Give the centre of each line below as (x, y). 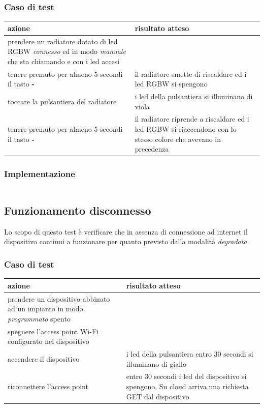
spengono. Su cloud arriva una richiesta (187, 386)
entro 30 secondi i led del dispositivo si (186, 376)
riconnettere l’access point (48, 386)
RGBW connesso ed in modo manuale (67, 51)
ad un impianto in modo (45, 309)
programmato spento (39, 318)
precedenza (152, 149)
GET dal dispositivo (158, 396)
